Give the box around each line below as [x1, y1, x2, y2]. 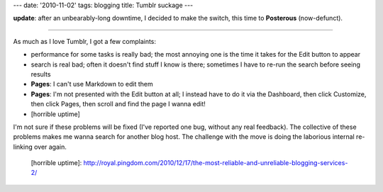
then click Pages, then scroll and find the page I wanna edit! [30, 100, 206, 108]
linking [13, 142, 33, 151]
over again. [33, 142, 67, 151]
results [30, 69, 51, 78]
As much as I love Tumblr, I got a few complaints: [13, 37, 156, 45]
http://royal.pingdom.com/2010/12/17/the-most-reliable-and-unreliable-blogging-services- [83, 159, 348, 167]
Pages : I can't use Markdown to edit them [30, 80, 153, 89]
